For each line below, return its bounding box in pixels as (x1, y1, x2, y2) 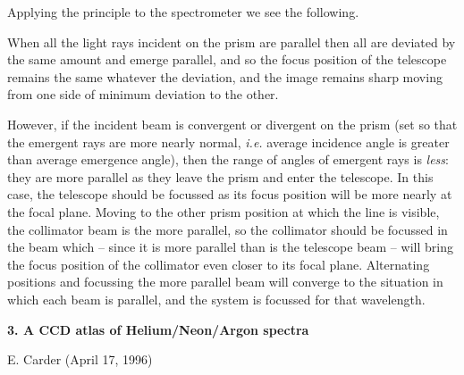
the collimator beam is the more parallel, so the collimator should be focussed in (7, 220, 448, 238)
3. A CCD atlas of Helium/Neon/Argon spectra (7, 320, 309, 338)
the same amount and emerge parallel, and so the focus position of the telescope (7, 50, 447, 69)
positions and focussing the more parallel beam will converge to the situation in (7, 272, 443, 291)
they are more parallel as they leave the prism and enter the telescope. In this (7, 167, 434, 186)
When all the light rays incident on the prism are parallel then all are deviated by (7, 32, 456, 51)
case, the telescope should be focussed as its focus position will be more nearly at (7, 185, 452, 204)
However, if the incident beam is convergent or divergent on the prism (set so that (7, 114, 458, 133)
